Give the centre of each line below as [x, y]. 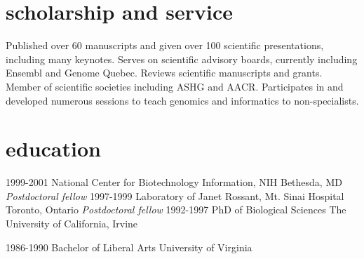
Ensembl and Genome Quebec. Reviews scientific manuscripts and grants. [164, 73]
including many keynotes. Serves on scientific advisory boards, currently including [182, 59]
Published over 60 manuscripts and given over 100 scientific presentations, [165, 45]
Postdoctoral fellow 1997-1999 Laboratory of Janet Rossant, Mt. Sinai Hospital [175, 195]
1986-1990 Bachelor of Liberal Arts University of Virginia [129, 247]
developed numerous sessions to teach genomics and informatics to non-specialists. [182, 100]
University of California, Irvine [72, 223]
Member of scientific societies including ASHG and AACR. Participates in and [175, 86]
